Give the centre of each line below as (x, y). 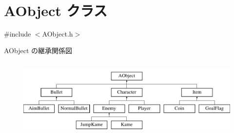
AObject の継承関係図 (38, 50)
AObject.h (58, 34)
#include (18, 34)
